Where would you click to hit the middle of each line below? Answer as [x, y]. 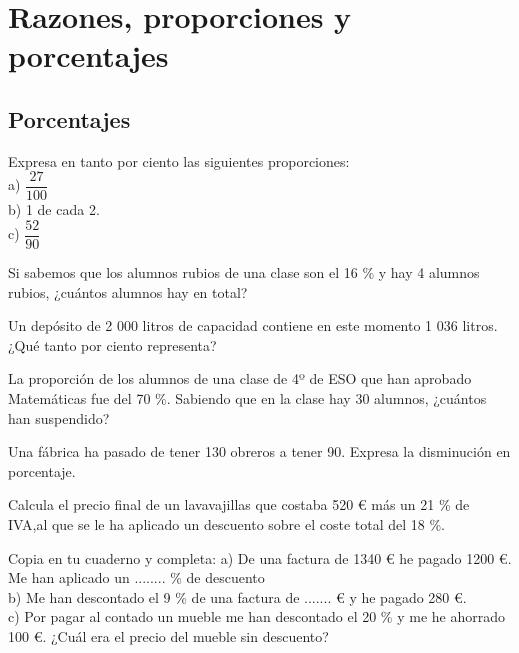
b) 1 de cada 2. [54, 209]
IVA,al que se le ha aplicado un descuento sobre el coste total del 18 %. [227, 524]
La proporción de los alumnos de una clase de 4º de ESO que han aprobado [240, 378]
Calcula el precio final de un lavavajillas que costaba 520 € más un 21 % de [239, 504]
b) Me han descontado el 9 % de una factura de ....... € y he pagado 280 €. [237, 596]
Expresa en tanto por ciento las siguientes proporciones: [179, 160]
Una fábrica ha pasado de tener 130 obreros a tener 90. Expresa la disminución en [259, 451]
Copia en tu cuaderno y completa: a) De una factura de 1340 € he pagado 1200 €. [260, 557]
